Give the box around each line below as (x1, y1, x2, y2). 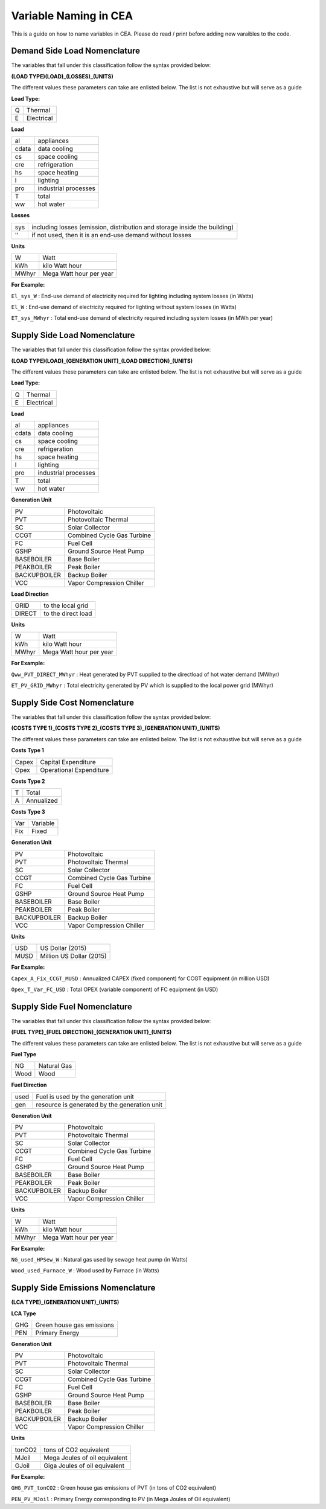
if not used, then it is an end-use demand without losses (31, 231, 191, 239)
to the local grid (43, 601, 89, 610)
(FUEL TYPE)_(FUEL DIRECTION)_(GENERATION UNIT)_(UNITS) (11, 1029, 172, 1036)
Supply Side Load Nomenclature (11, 330, 135, 340)
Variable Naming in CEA (11, 9, 133, 22)
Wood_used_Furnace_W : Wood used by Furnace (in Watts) (11, 1267, 159, 1274)
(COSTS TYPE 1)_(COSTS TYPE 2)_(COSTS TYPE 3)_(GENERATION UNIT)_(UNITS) (11, 724, 220, 732)
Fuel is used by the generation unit (36, 1093, 134, 1101)
